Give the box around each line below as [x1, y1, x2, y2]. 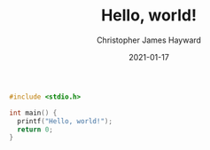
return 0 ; [17, 125, 53, 134]
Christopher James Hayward [96, 35, 202, 45]
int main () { [9, 108, 58, 117]
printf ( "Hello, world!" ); [17, 116, 113, 125]
